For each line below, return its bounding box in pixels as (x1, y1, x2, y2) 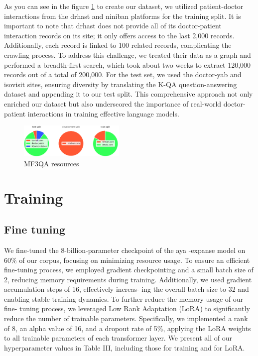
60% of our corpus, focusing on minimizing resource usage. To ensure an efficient (4, 254, 250, 265)
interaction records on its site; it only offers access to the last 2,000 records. (4, 30, 235, 40)
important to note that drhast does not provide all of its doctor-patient (4, 20, 222, 31)
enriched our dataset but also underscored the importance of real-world (4, 98, 222, 109)
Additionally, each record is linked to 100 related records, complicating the (4, 40, 232, 50)
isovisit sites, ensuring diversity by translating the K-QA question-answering (4, 79, 237, 89)
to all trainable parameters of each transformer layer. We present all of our (4, 333, 232, 343)
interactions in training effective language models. (27, 108, 179, 119)
